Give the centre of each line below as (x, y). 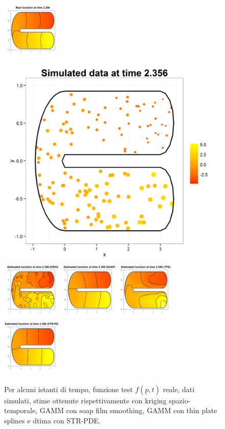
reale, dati (179, 389)
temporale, (21, 410)
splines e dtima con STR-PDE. (52, 420)
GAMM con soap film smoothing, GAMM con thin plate (128, 410)
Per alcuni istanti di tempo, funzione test (69, 389)
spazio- (180, 400)
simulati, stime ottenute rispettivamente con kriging (85, 400)
